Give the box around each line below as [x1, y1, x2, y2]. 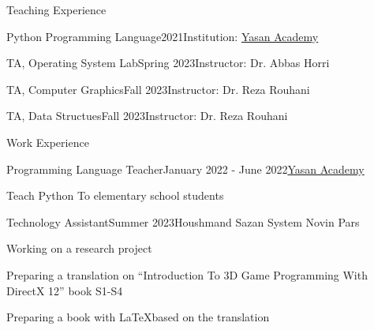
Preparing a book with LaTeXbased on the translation [6, 309, 270, 325]
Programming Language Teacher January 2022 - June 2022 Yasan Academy [6, 160, 365, 177]
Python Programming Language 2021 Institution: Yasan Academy [6, 28, 319, 44]
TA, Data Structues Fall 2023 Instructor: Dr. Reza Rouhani [6, 107, 288, 124]
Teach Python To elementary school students [6, 187, 224, 204]
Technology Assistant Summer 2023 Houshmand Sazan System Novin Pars [6, 213, 360, 230]
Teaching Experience [6, 2, 107, 17]
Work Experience [6, 133, 89, 150]
